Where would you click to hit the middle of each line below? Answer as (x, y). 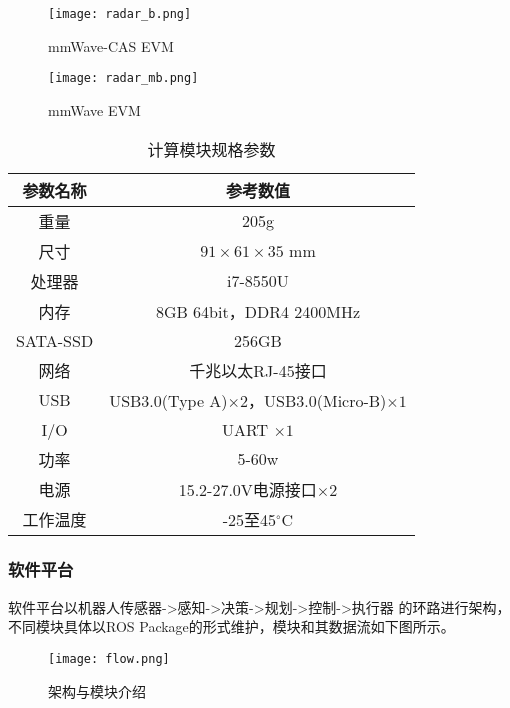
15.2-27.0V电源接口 (247, 489)
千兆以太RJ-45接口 (258, 370)
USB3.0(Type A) (168, 400)
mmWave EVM (94, 109)
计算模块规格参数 (211, 149)
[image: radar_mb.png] (123, 78)
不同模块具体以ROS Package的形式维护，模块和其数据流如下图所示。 (231, 626)
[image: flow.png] (109, 658)
